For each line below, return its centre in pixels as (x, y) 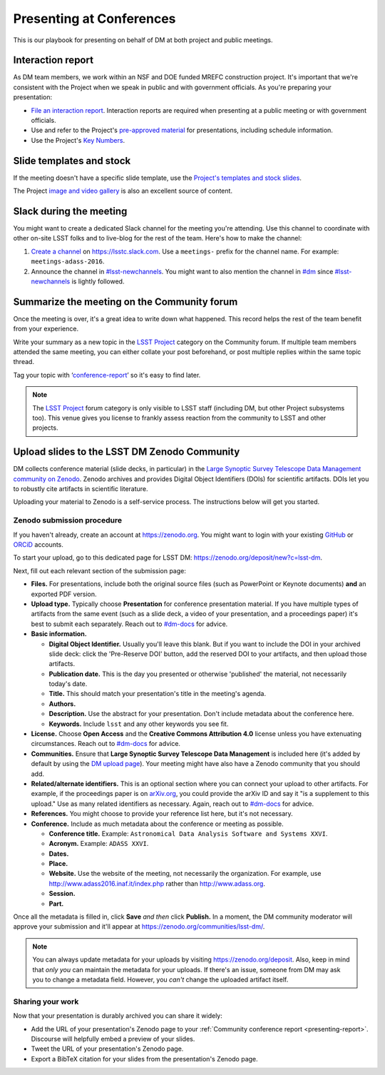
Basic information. (59, 634)
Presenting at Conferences (94, 19)
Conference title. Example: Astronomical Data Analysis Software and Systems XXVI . (188, 833)
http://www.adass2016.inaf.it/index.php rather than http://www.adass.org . (157, 883)
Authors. (62, 704)
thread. (24, 362)
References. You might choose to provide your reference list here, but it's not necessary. (162, 814)
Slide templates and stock (72, 161)
